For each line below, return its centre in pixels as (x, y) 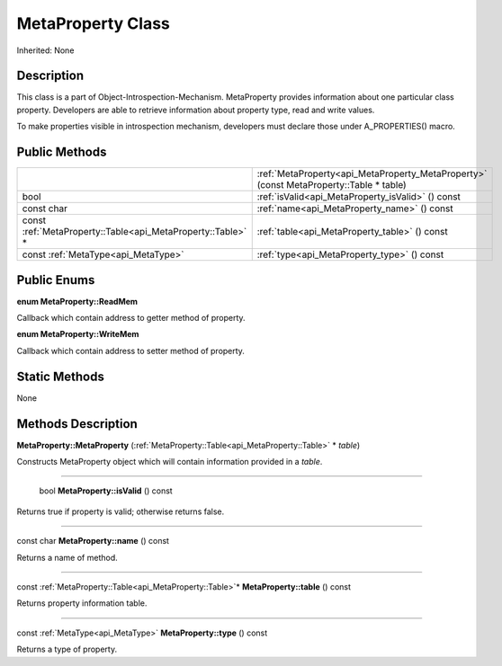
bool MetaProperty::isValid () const (106, 491)
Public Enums (56, 280)
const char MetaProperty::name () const (93, 541)
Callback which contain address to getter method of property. (131, 318)
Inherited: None (45, 50)
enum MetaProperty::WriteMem (78, 334)
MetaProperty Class (94, 23)
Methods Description (77, 424)
